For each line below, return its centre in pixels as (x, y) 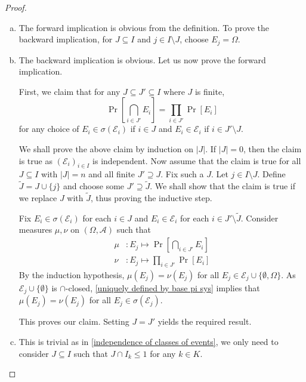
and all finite (112, 174)
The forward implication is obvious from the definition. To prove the (144, 27)
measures (35, 229)
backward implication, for (66, 39)
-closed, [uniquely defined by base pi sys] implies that (163, 287)
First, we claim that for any (69, 91)
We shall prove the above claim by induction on (106, 149)
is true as (35, 160)
